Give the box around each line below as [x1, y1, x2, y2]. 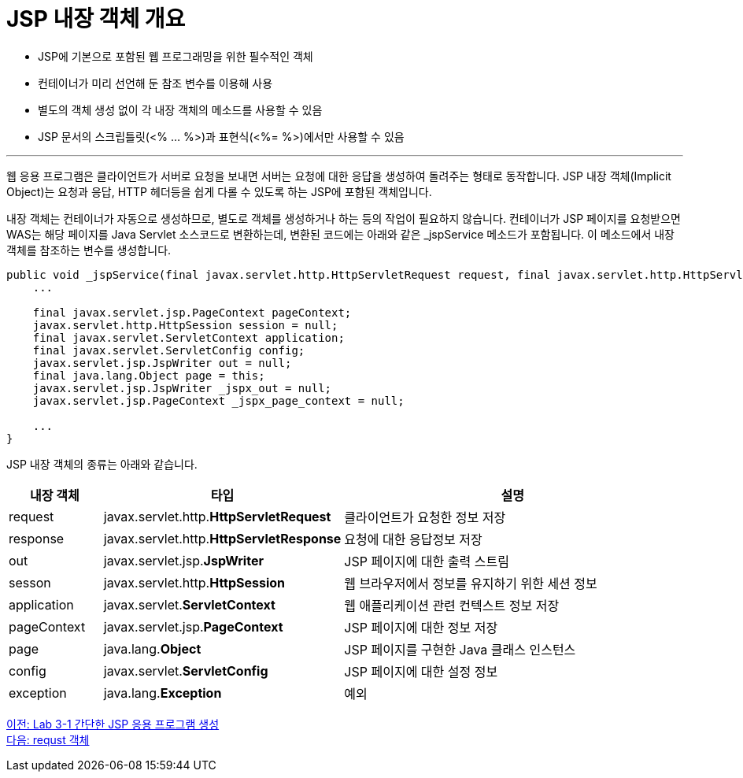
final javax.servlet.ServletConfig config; [32, 343, 305, 357]
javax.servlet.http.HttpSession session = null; [32, 318, 338, 332]
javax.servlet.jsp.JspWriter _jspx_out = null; [32, 381, 332, 395]
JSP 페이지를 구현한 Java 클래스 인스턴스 [344, 641, 576, 658]
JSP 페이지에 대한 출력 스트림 [344, 553, 509, 569]
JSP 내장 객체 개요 [6, 6, 186, 32]
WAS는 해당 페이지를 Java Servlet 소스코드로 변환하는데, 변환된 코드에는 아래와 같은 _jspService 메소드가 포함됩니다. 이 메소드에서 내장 [6, 227, 675, 241]
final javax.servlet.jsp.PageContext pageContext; [32, 306, 352, 319]
